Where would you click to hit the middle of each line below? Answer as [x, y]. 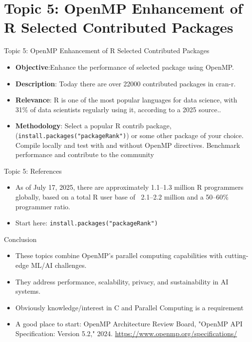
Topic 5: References [33, 171]
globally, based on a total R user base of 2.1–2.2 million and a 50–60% [122, 196]
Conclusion [20, 239]
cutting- [237, 255]
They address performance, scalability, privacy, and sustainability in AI [122, 281]
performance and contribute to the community [85, 154]
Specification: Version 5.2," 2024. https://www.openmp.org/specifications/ [126, 333]
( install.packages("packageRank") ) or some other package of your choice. [129, 135]
